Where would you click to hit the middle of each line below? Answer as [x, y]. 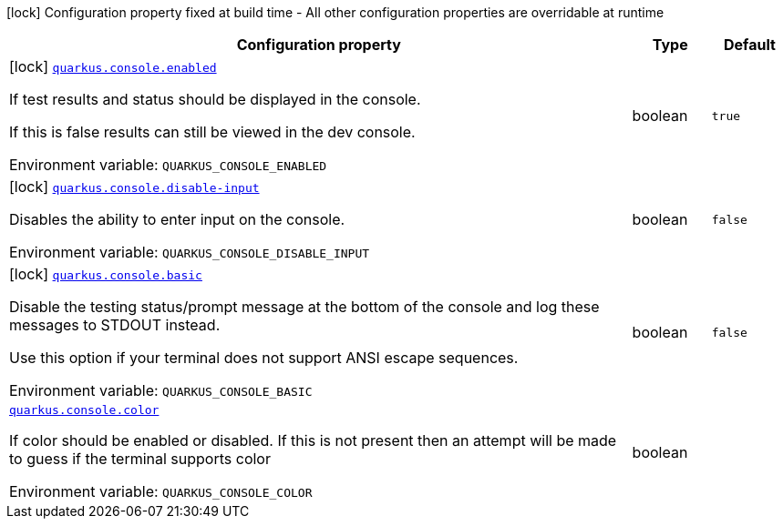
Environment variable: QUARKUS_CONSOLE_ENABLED [168, 165]
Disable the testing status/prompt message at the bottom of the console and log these [304, 307]
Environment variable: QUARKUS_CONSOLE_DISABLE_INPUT [190, 252]
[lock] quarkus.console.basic [106, 274]
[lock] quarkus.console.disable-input [134, 187]
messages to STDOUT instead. [115, 325]
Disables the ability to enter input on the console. [177, 219]
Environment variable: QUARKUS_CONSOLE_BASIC [161, 390]
